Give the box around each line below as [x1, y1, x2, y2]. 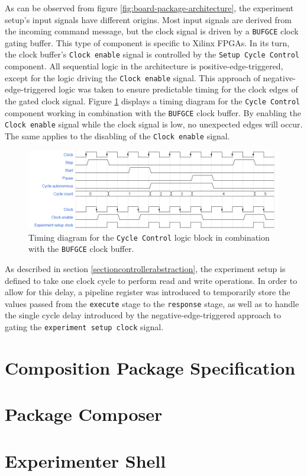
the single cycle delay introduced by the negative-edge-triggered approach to [5, 309, 281, 321]
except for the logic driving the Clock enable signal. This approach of [5, 71, 260, 84]
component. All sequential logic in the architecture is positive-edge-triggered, [5, 60, 283, 72]
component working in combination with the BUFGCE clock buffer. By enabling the [5, 106, 301, 119]
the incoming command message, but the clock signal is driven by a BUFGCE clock [5, 25, 299, 37]
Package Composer [5, 402, 163, 426]
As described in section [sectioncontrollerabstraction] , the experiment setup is [5, 262, 286, 274]
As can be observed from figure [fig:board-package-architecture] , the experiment [5, 2, 294, 14]
